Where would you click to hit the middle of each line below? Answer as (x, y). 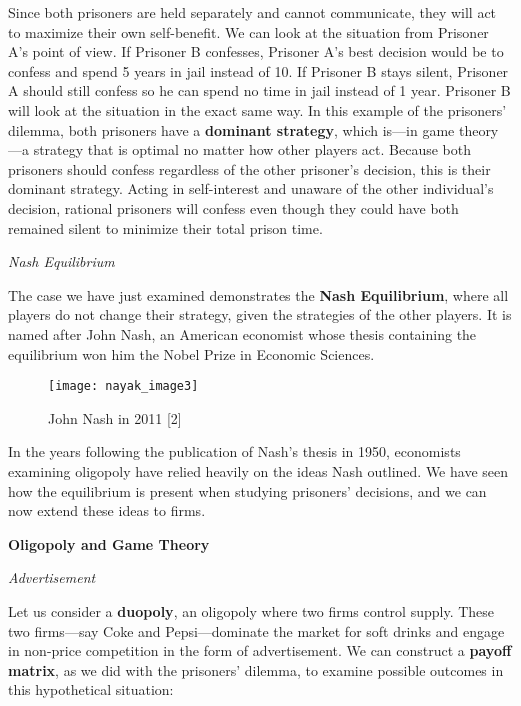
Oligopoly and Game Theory (109, 543)
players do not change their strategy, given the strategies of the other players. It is (260, 314)
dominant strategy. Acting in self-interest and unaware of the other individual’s (251, 188)
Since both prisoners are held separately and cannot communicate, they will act (252, 12)
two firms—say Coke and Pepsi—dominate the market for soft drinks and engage (256, 630)
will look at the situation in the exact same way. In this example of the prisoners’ (257, 109)
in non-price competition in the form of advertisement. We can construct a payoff (260, 650)
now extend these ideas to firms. (107, 510)
